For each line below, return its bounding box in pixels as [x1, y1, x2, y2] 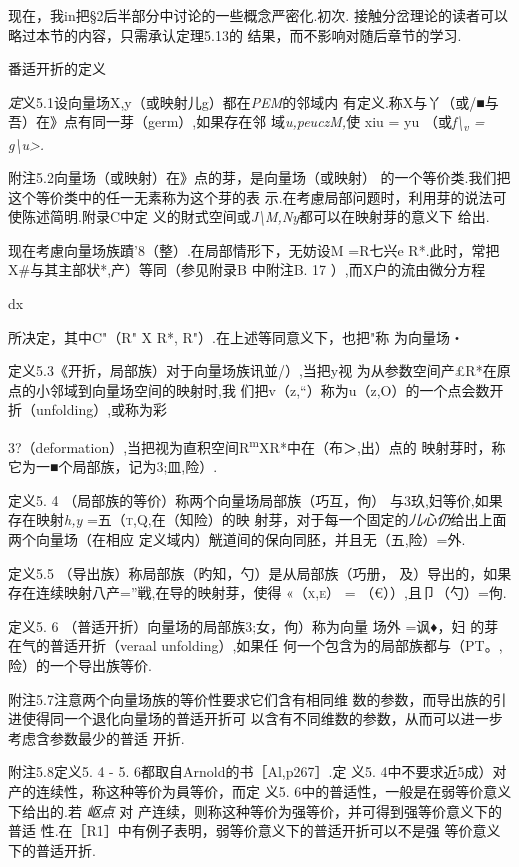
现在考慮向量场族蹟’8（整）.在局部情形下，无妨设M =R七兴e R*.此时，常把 [8, 239, 500, 260]
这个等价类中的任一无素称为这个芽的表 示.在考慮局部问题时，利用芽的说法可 [8, 186, 507, 207]
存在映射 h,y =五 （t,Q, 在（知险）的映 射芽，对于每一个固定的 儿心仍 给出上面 [8, 509, 507, 530]
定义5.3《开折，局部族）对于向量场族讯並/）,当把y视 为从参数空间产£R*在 [8, 360, 497, 381]
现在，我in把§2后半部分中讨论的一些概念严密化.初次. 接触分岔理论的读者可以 [8, 5, 508, 25]
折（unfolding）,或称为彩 [8, 399, 168, 420]
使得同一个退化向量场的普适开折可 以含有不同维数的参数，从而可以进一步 [21, 708, 503, 729]
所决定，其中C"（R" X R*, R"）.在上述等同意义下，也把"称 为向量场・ [8, 326, 464, 347]
